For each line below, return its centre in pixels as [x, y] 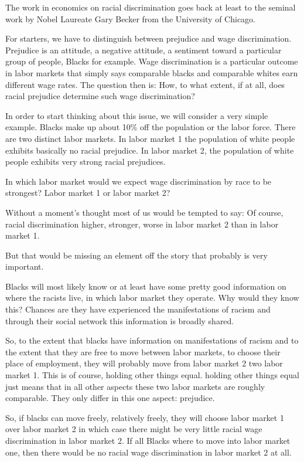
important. [25, 266]
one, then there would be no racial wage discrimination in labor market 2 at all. [148, 452]
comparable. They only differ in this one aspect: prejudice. [110, 398]
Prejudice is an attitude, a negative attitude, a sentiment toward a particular [144, 50]
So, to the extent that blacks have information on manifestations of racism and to [152, 340]
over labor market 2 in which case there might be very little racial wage [134, 429]
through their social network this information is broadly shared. [120, 320]
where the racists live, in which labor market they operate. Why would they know [152, 298]
